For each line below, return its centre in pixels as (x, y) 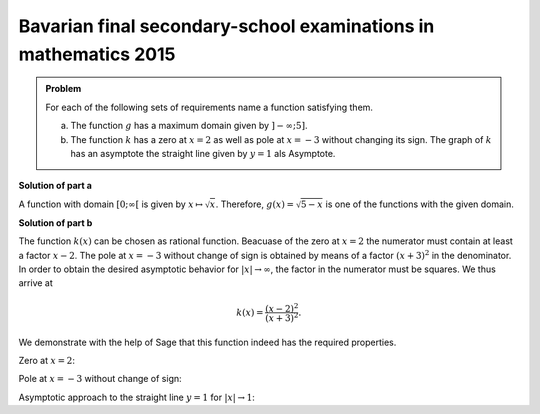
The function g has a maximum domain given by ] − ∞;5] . (189, 126)
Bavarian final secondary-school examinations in (226, 26)
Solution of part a (55, 186)
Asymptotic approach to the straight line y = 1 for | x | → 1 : (136, 397)
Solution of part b (55, 222)
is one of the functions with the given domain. (420, 204)
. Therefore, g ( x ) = (255, 204)
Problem (63, 89)
